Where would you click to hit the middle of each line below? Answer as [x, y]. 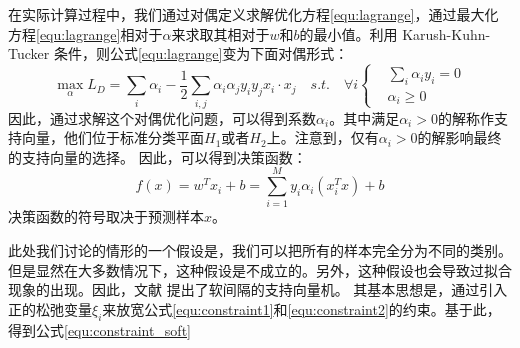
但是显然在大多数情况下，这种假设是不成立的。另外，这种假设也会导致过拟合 [260, 269]
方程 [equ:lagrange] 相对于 [85, 33]
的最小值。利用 [348, 33]
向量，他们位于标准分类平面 [112, 137]
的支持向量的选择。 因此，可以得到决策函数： [157, 156]
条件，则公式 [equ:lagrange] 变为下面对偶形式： [201, 53]
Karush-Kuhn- [446, 33]
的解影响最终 [459, 137]
